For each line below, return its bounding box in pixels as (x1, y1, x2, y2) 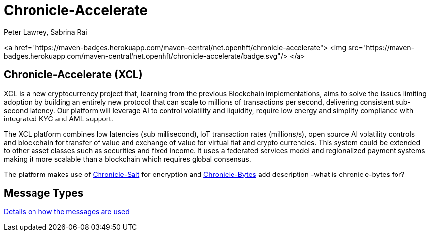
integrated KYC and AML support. (4, 114, 113, 123)
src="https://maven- (348, 43, 415, 52)
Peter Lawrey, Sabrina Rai (4, 28, 87, 36)
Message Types (4, 187, 84, 200)
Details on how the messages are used (4, 207, 130, 216)
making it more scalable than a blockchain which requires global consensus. (4, 154, 251, 163)
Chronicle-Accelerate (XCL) (4, 68, 143, 81)
